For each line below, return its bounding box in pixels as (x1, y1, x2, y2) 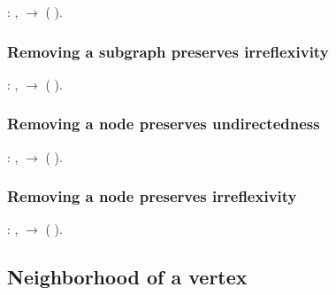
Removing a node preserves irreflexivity (7, 185, 297, 207)
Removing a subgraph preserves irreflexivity (7, 40, 329, 62)
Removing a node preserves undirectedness (7, 113, 320, 135)
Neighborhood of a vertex (7, 263, 248, 291)
